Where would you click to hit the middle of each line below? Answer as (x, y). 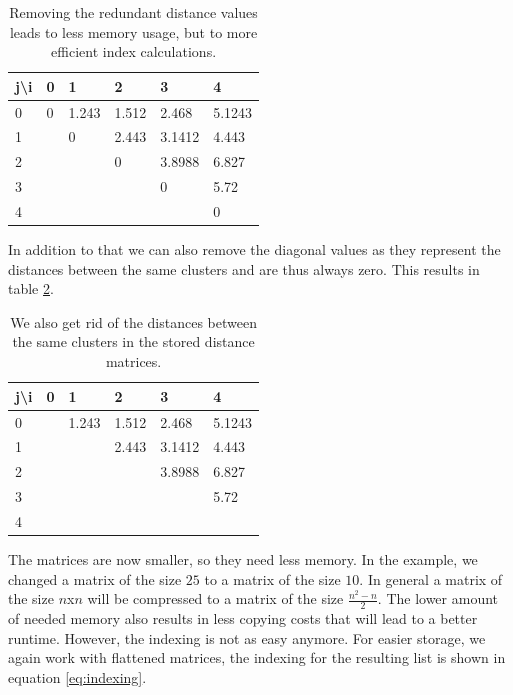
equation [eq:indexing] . (77, 676)
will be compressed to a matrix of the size (215, 598)
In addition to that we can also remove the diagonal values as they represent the (254, 249)
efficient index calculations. (134, 51)
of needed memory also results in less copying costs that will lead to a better (243, 617)
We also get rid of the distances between (133, 321)
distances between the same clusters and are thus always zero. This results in (244, 268)
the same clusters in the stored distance (133, 341)
